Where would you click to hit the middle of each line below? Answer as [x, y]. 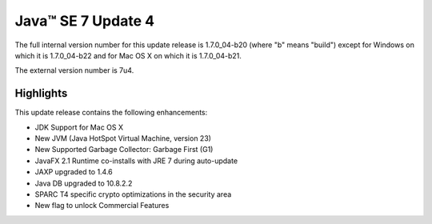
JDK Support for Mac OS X [79, 127]
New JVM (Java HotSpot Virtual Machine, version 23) [123, 138]
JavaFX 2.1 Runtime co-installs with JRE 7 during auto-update [136, 161]
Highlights [41, 93]
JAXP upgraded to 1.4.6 [74, 172]
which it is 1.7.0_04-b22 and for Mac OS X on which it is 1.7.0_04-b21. [128, 55]
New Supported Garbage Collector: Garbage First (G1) [124, 150]
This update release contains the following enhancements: [111, 113]
